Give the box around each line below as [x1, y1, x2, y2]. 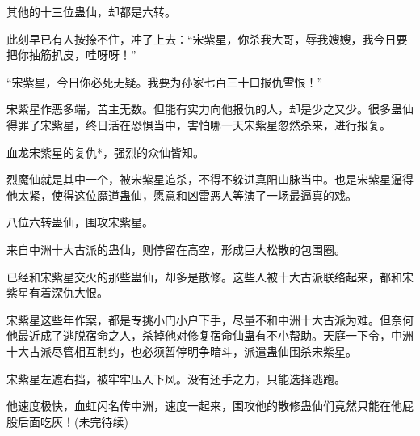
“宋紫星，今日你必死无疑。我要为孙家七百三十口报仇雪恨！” [6, 73, 323, 90]
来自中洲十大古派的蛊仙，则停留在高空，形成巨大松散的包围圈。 [6, 240, 346, 257]
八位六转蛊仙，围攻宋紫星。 [6, 214, 153, 231]
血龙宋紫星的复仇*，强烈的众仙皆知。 [6, 143, 204, 160]
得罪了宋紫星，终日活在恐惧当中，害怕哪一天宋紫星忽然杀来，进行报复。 [6, 116, 391, 133]
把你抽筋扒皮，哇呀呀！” [6, 46, 136, 63]
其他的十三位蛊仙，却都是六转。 [6, 3, 176, 19]
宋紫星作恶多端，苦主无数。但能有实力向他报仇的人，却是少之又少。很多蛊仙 [6, 100, 414, 117]
